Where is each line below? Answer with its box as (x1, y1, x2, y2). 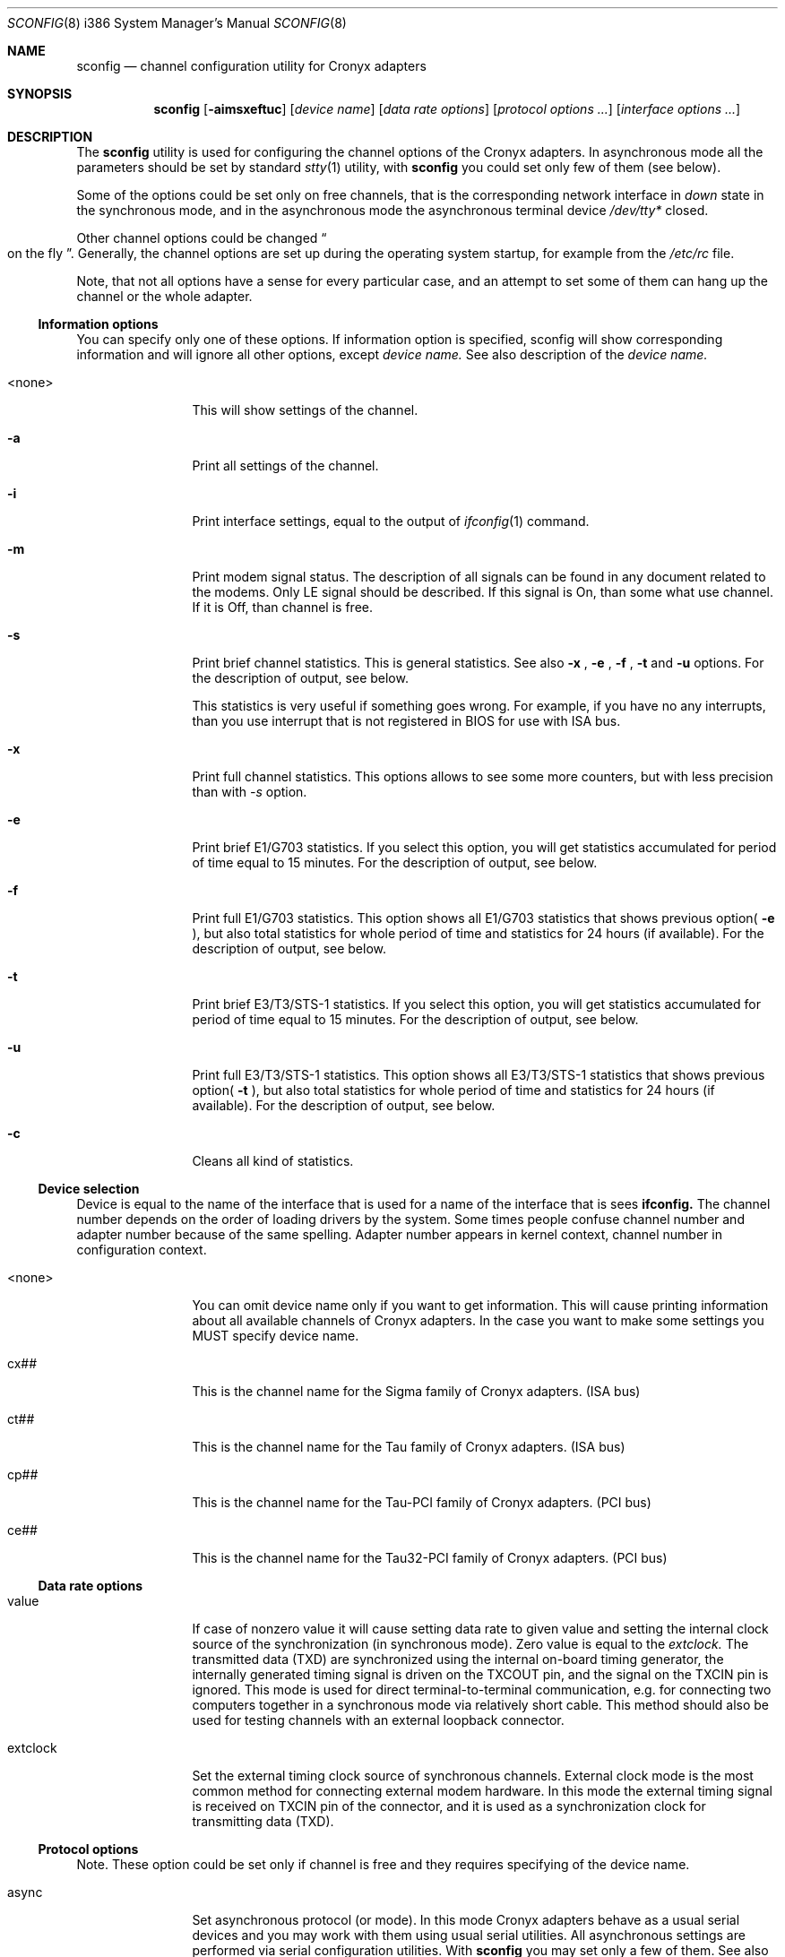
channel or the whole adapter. (76, 289, 253, 304)
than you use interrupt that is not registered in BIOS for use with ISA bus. (192, 713, 621, 728)
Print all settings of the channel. (192, 458, 379, 473)
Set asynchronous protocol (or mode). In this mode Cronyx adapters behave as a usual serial (192, 1912, 740, 1927)
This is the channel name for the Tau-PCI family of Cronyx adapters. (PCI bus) (192, 1495, 651, 1510)
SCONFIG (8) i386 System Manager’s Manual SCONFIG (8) (7, 15, 347, 30)
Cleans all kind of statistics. (192, 1153, 354, 1168)
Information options (38, 316, 159, 332)
